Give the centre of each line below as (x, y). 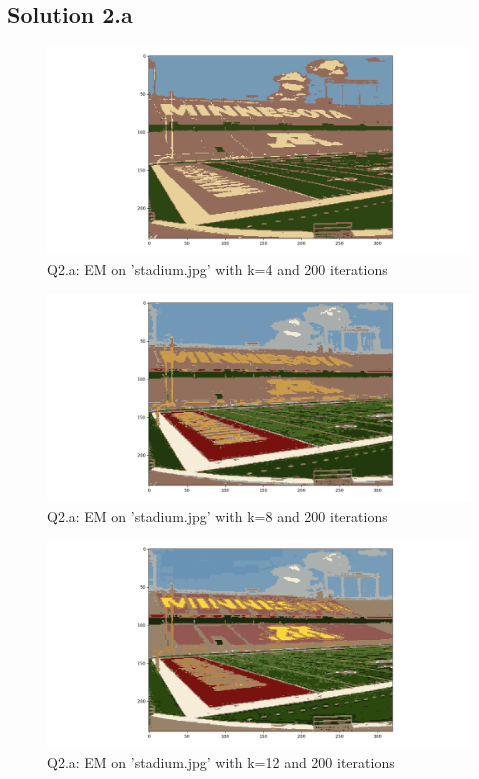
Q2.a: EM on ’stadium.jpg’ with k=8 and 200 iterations (217, 515)
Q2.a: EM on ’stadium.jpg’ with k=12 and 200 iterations (221, 761)
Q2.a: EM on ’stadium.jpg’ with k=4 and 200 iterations (217, 269)
